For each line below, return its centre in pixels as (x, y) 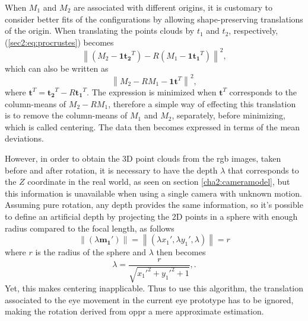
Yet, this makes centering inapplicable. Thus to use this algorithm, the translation (154, 288)
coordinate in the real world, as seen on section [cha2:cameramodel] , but (159, 182)
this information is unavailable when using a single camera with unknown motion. (153, 193)
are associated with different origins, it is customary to (173, 7)
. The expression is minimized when (152, 92)
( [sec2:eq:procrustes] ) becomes (59, 42)
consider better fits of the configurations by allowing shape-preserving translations (154, 19)
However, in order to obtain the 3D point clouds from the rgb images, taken (143, 158)
